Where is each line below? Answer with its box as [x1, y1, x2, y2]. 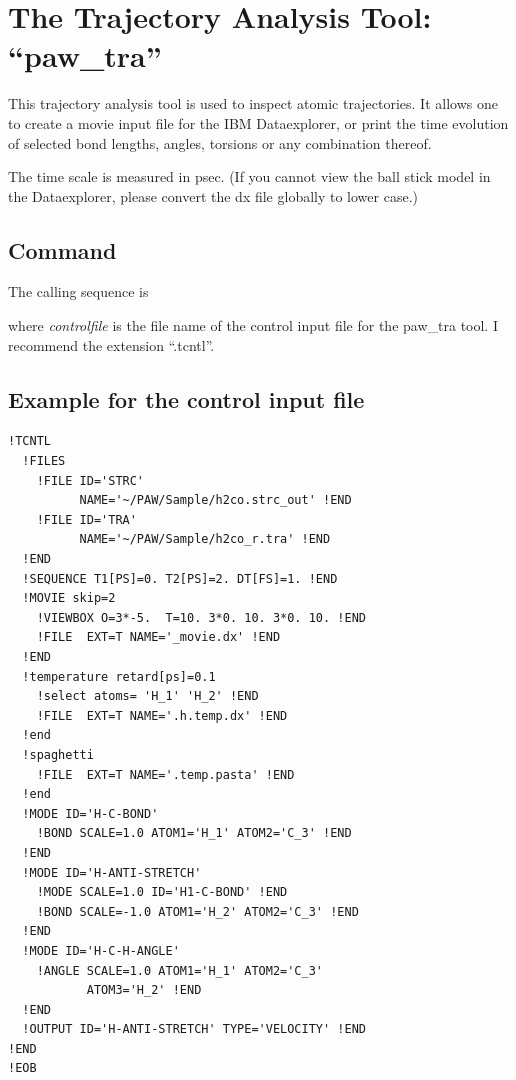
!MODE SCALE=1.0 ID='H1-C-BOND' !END [36, 885, 288, 900]
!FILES [22, 454, 66, 469]
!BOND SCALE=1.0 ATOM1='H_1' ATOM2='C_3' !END [36, 826, 352, 841]
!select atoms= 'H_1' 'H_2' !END [36, 689, 259, 704]
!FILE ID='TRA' [36, 512, 137, 527]
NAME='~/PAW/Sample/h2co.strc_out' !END [79, 493, 352, 508]
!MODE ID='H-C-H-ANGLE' [22, 943, 180, 958]
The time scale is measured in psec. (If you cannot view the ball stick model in [8, 166, 491, 187]
